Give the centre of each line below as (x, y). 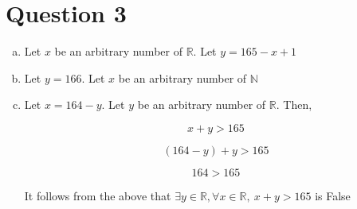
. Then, (294, 104)
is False (333, 195)
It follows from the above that (98, 195)
